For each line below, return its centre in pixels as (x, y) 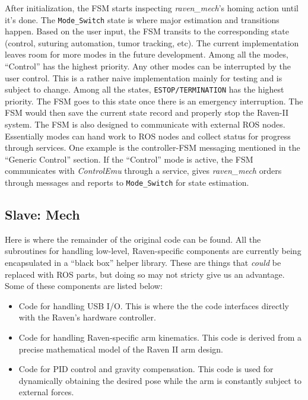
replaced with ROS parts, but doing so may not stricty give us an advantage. (145, 274)
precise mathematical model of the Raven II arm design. (121, 349)
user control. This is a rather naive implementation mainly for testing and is (144, 77)
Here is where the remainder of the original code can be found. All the (133, 239)
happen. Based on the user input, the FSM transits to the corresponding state (147, 31)
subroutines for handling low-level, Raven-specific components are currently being (153, 251)
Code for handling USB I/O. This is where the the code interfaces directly (154, 305)
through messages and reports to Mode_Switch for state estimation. (127, 182)
